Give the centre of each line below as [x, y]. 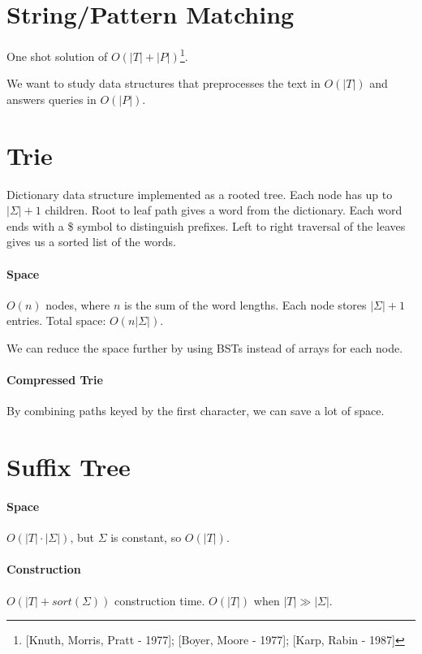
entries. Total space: [56, 321]
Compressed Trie [55, 380]
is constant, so [146, 537]
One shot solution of [57, 56]
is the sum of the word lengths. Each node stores [245, 304]
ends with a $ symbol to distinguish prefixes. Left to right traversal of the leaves [206, 225]
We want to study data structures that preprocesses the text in [164, 83]
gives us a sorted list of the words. [91, 242]
